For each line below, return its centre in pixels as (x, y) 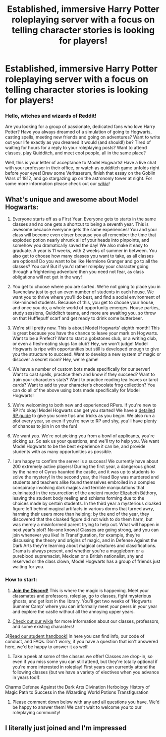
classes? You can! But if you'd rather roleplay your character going (80, 267)
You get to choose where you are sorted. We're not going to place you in (86, 287)
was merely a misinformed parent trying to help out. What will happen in (86, 525)
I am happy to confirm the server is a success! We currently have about (85, 461)
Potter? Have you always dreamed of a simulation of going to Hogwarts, (79, 132)
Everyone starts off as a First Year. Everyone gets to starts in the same (84, 219)
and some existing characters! (43, 626)
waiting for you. (28, 567)
